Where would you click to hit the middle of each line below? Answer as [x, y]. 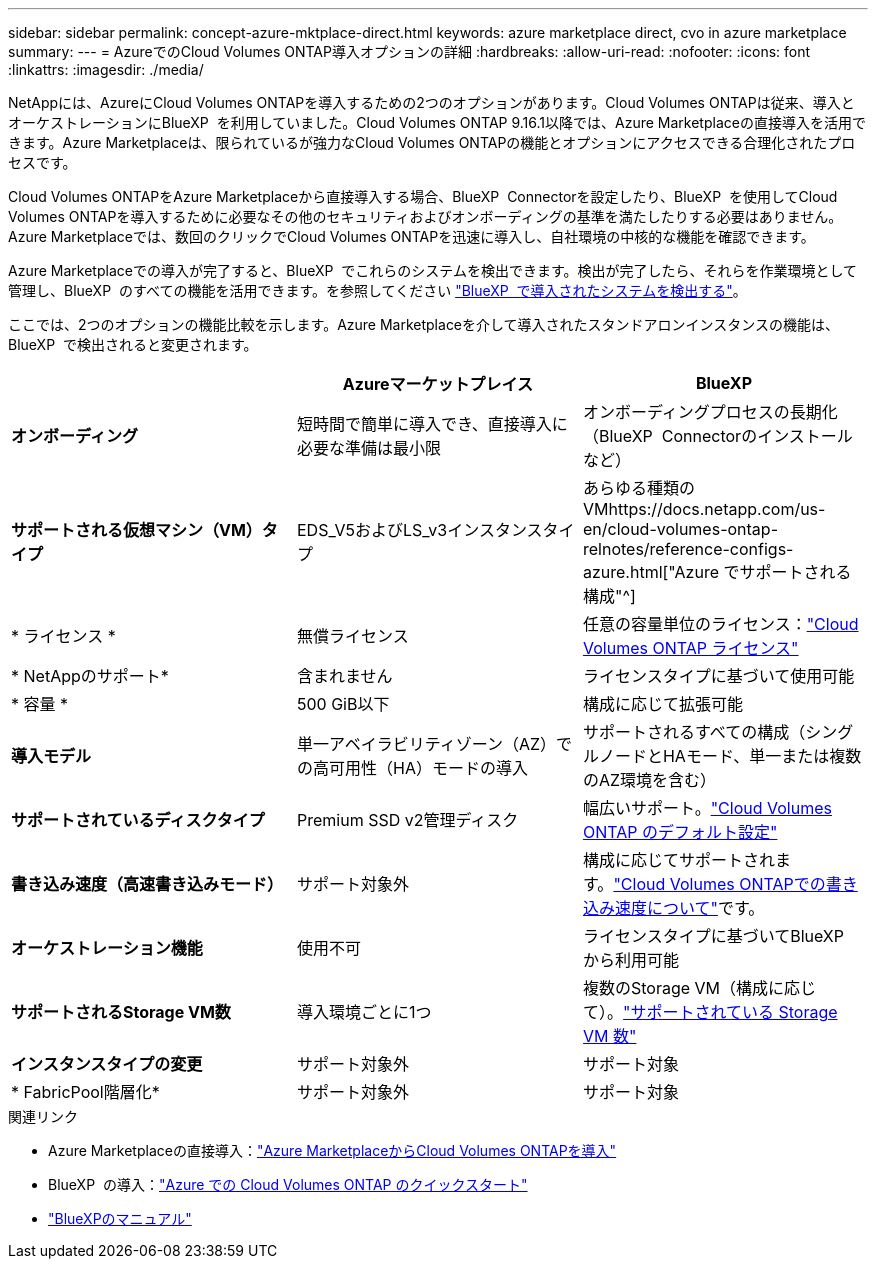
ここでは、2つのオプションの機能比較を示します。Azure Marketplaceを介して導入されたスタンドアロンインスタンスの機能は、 [424, 324]
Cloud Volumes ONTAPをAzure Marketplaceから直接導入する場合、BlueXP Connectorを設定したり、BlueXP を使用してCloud [423, 196]
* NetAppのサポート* [90, 676]
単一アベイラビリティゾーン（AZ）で [434, 744]
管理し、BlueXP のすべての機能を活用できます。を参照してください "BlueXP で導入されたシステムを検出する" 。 [377, 290]
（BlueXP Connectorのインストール [717, 436]
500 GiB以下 [343, 704]
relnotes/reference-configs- [688, 549]
